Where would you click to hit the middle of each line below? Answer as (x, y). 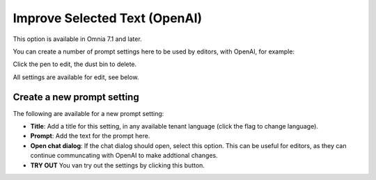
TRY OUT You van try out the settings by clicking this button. (118, 165)
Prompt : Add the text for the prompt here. (90, 136)
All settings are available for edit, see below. (76, 77)
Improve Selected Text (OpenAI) (108, 18)
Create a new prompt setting (76, 97)
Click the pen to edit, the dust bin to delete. (75, 64)
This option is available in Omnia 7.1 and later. (77, 39)
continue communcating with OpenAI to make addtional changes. (124, 156)
